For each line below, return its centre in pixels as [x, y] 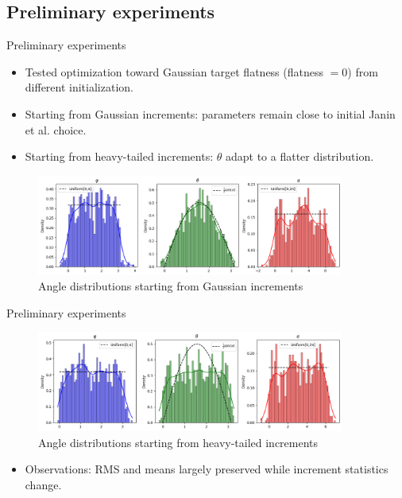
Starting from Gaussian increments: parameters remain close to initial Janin [210, 113]
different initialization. [79, 87]
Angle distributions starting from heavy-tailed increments [178, 442]
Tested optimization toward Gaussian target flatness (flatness [174, 71]
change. [43, 484]
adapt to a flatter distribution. [300, 156]
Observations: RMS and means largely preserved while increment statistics [207, 469]
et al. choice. [56, 129]
